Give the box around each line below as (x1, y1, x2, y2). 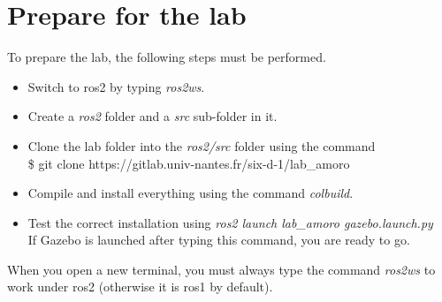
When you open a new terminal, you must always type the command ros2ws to (7, 260, 436, 278)
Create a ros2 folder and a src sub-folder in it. (27, 107, 278, 125)
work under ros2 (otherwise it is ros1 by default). (7, 277, 273, 296)
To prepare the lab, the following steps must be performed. (7, 48, 326, 66)
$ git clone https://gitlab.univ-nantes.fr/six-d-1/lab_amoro (27, 154, 350, 172)
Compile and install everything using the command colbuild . (27, 184, 354, 202)
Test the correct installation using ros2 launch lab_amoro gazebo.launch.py (27, 213, 433, 231)
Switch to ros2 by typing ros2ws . (27, 77, 205, 95)
